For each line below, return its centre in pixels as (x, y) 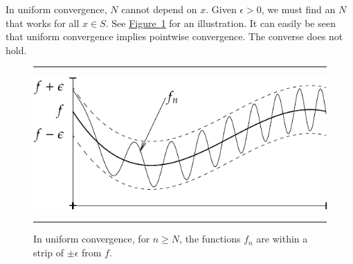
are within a (282, 239)
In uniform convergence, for (92, 239)
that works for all (43, 23)
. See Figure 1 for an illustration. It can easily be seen (220, 23)
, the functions (210, 239)
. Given (221, 9)
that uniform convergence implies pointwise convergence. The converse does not (174, 36)
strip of (49, 252)
